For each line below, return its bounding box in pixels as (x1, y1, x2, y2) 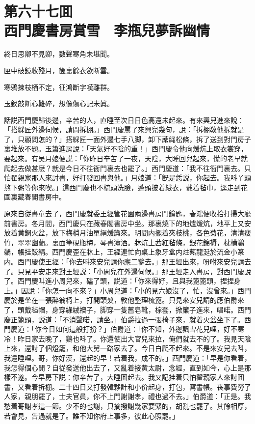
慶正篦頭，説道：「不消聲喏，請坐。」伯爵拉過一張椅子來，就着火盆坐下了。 (4, 314, 244, 324)
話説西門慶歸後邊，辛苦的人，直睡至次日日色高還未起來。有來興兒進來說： (4, 114, 244, 125)
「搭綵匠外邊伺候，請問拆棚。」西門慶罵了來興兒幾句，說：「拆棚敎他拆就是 (4, 124, 244, 135)
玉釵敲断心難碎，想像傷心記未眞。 (4, 98, 114, 109)
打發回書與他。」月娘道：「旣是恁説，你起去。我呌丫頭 (79, 172, 251, 183)
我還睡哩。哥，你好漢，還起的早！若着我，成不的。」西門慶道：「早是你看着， (4, 352, 251, 363)
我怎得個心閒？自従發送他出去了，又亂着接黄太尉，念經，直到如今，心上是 (4, 362, 244, 372)
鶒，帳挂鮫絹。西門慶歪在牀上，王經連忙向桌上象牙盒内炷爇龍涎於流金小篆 (4, 247, 244, 257)
